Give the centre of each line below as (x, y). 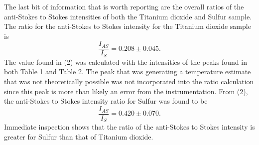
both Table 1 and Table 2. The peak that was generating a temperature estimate (128, 72)
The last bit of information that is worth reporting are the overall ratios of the (124, 6)
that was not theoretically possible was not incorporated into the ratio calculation (129, 81)
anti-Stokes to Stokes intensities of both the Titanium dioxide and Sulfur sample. (128, 16)
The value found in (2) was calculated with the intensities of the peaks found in (126, 62)
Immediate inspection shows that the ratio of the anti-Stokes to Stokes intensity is (129, 127)
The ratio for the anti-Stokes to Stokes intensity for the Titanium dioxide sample (128, 26)
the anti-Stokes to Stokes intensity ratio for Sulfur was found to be (106, 101)
